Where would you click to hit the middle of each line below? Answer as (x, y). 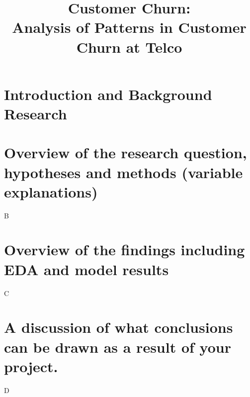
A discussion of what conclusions (119, 327)
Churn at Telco (129, 47)
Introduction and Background (108, 94)
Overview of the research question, (125, 152)
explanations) (51, 191)
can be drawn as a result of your (118, 347)
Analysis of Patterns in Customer (129, 27)
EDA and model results (86, 269)
